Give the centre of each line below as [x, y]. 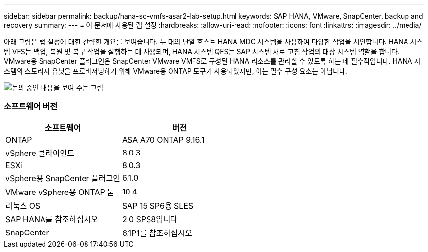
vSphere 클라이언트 [40, 153]
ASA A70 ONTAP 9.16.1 [163, 140]
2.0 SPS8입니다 [150, 219]
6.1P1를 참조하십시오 [157, 233]
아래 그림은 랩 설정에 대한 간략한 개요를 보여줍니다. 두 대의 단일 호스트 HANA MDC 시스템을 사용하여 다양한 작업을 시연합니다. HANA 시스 [214, 42]
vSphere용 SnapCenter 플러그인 [63, 178]
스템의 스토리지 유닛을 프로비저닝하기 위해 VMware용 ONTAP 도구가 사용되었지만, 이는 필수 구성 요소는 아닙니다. [176, 71]
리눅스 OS [23, 205]
